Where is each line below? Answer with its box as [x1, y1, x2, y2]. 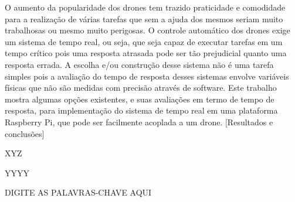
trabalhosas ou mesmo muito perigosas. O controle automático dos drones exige [5, 24, 290, 36]
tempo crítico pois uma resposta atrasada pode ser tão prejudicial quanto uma [5, 47, 287, 59]
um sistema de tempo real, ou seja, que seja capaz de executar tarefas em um [5, 35, 283, 47]
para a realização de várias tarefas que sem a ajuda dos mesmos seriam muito [5, 12, 283, 25]
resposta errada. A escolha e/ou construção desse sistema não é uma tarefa [5, 58, 274, 70]
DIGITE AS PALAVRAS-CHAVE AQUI [5, 186, 152, 198]
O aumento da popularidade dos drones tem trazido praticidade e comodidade [5, 1, 286, 13]
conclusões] [5, 127, 45, 139]
